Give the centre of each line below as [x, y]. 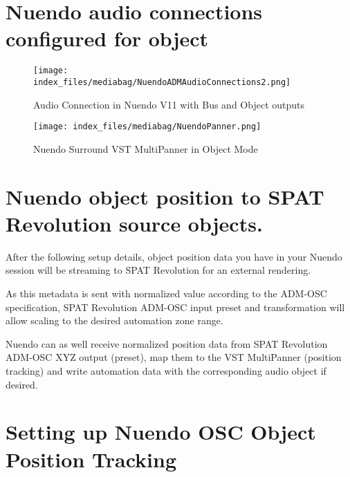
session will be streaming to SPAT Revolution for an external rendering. [158, 270]
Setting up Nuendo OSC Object [161, 432]
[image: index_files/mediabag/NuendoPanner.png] [147, 127]
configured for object [107, 38]
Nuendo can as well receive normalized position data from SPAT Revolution [167, 343]
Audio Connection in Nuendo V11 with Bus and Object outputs [169, 104]
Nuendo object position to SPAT [165, 196]
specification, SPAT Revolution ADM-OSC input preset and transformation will [175, 307]
